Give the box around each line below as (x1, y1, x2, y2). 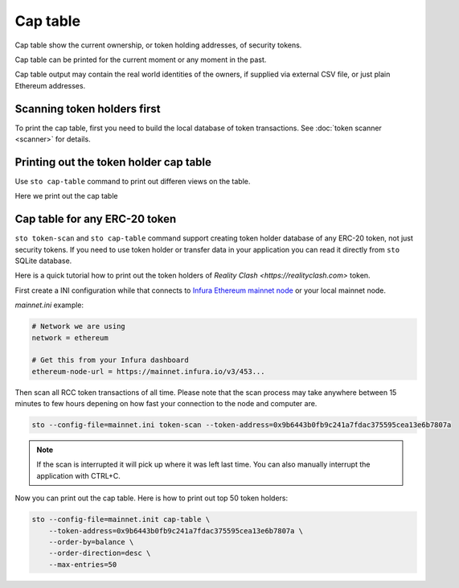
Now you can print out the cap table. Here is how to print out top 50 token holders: (14, 493, 289, 503)
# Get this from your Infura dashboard (31, 356, 189, 365)
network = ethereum (31, 333, 109, 342)
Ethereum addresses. (14, 80, 86, 90)
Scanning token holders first (14, 101, 161, 116)
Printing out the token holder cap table (14, 155, 212, 169)
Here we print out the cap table (14, 191, 118, 201)
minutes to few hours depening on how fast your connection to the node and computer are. (14, 399, 318, 409)
